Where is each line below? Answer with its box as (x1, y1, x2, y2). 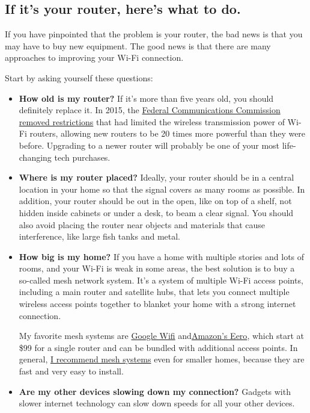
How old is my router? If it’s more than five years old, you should (19, 92, 274, 104)
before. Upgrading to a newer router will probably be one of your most (19, 138, 280, 151)
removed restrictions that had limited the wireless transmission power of (19, 115, 285, 128)
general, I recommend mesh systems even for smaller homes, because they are (19, 353, 305, 365)
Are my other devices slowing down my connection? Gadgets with (19, 385, 291, 397)
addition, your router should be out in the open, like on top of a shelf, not (19, 194, 292, 207)
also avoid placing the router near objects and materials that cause (19, 218, 265, 231)
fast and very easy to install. (19, 365, 124, 377)
